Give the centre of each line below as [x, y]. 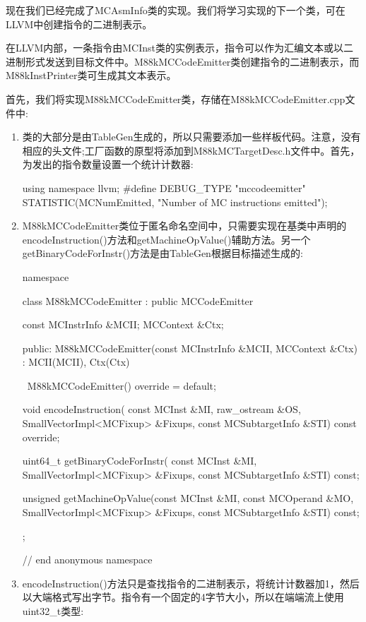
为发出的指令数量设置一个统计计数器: [108, 164]
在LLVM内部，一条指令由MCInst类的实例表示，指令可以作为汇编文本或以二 [180, 48]
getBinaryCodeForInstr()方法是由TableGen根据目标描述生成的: [163, 253]
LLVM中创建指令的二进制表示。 [79, 24]
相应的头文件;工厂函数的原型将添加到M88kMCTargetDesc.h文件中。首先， [191, 150]
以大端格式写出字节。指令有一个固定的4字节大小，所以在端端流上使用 [183, 597]
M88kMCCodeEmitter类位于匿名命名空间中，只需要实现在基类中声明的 [184, 226]
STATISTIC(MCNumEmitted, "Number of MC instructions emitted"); [175, 202]
